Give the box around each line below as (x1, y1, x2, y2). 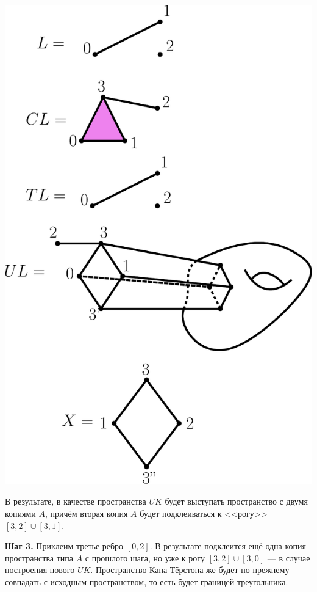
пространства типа (5, 551, 73, 564)
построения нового (5, 563, 75, 576)
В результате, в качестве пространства (5, 495, 146, 508)
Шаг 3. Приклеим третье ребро (5, 539, 124, 552)
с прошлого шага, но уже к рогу (85, 551, 205, 564)
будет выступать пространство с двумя (165, 495, 308, 508)
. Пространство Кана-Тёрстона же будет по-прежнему (90, 563, 290, 576)
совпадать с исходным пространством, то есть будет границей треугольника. (5, 575, 288, 588)
